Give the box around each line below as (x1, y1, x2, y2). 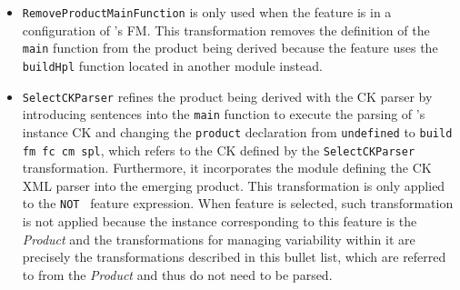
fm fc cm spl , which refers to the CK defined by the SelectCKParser (22, 140, 415, 159)
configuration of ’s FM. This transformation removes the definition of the (22, 20, 430, 39)
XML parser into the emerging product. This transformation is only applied (22, 175, 445, 195)
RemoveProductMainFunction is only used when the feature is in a (22, 3, 392, 21)
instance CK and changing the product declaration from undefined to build (22, 122, 453, 141)
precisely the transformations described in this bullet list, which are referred (22, 247, 446, 266)
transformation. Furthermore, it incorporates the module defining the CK (22, 158, 432, 177)
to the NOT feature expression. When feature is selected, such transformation (22, 194, 454, 213)
